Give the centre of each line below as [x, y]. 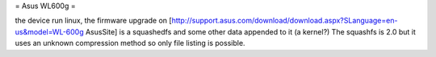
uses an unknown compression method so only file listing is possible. [130, 43]
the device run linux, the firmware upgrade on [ [94, 21]
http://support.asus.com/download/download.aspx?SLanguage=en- [285, 21]
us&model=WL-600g [49, 31]
